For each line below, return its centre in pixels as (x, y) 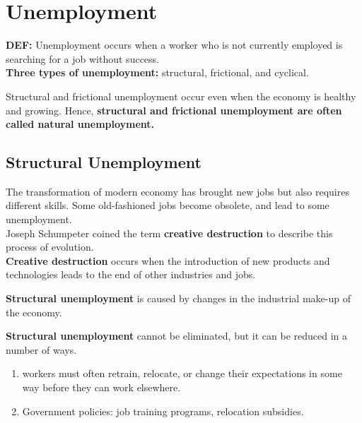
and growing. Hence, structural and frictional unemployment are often (174, 110)
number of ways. (41, 349)
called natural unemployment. (80, 124)
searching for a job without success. (82, 58)
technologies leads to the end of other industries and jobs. (131, 274)
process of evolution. (50, 247)
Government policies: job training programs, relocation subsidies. (163, 411)
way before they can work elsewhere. (101, 387)
